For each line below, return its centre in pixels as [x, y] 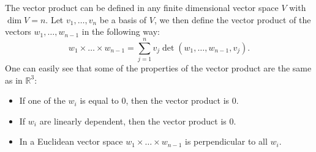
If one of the [42, 100]
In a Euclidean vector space [71, 141]
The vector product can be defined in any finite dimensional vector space [142, 7]
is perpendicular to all [226, 141]
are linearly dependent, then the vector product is [133, 121]
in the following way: [121, 31]
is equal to [99, 100]
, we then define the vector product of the [232, 19]
